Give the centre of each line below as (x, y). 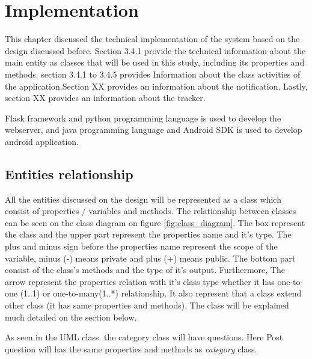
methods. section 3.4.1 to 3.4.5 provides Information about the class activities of (153, 74)
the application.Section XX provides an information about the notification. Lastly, (156, 86)
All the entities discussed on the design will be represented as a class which (143, 199)
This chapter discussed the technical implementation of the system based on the (152, 39)
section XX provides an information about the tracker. (105, 98)
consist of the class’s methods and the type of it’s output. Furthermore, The (145, 270)
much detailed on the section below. (71, 317)
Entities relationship (69, 173)
